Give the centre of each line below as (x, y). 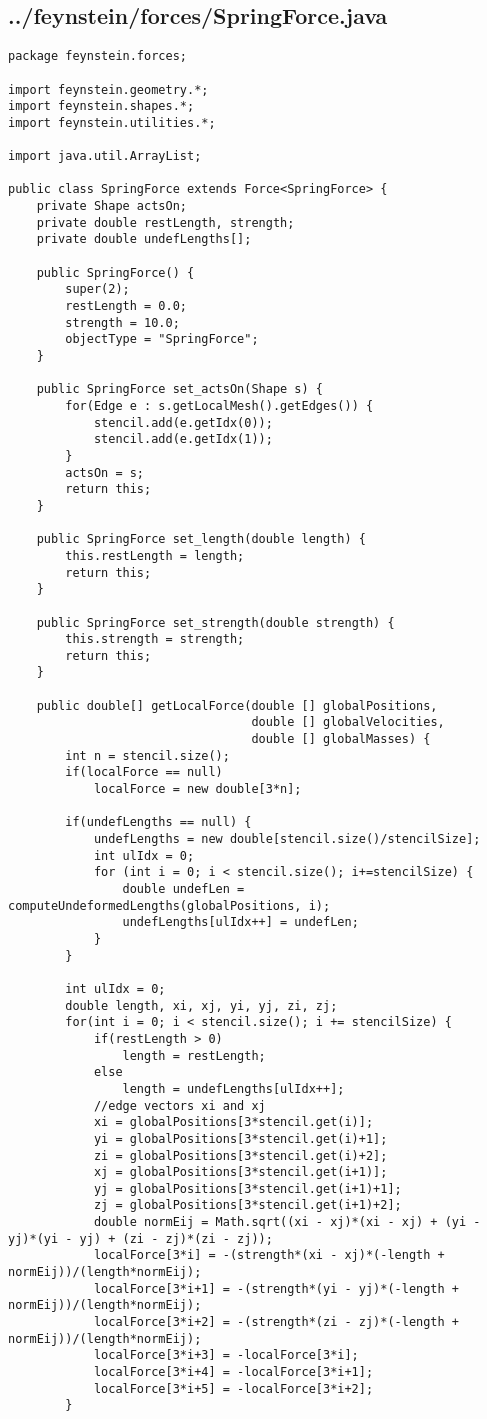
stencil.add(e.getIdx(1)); (183, 439)
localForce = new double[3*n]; (197, 789)
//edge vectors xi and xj (179, 1105)
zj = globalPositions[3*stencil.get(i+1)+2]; (247, 1205)
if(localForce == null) (144, 772)
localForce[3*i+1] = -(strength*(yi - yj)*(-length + (276, 1288)
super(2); (97, 289)
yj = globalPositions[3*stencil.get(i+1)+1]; (247, 1188)
